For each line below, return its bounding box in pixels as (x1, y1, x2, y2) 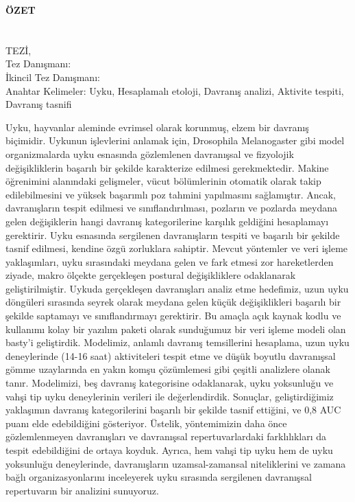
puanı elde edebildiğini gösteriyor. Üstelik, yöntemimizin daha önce (5, 415, 287, 430)
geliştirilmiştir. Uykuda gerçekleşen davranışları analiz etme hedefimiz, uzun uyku (5, 281, 349, 295)
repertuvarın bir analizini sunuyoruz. (5, 483, 159, 497)
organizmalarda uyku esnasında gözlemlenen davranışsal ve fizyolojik (5, 146, 294, 161)
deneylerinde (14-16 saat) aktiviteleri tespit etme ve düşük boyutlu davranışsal (5, 348, 336, 363)
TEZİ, (5, 43, 32, 57)
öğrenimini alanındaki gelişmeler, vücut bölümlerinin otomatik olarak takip (5, 174, 321, 188)
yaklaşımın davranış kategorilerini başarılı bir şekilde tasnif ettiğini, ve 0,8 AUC (5, 402, 341, 417)
